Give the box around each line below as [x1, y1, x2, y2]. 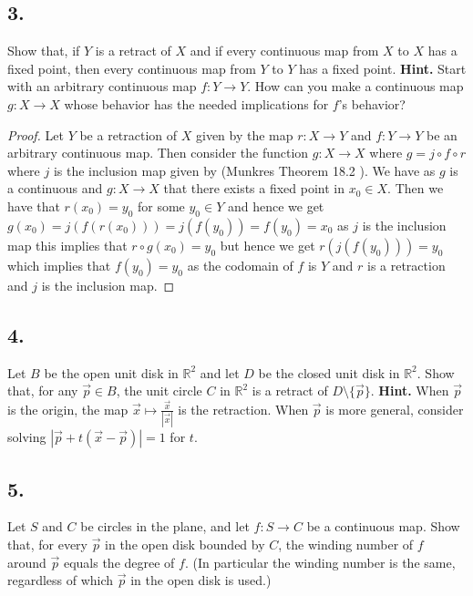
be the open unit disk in [44, 363, 179, 382]
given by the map [196, 125, 293, 144]
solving [7, 427, 46, 447]
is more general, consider [325, 399, 464, 418]
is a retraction [366, 255, 446, 274]
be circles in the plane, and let [80, 517, 250, 536]
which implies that [7, 255, 111, 274]
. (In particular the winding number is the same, [184, 552, 456, 571]
